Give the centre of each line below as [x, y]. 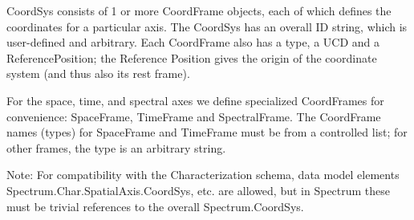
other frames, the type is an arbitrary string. [116, 147]
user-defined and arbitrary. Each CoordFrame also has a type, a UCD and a [193, 42]
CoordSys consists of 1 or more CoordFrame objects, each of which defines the [199, 10]
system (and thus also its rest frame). [98, 73]
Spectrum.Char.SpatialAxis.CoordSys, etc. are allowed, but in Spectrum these [199, 190]
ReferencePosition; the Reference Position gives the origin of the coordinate [192, 57]
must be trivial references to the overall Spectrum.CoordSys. [155, 206]
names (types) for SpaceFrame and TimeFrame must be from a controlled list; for [207, 132]
